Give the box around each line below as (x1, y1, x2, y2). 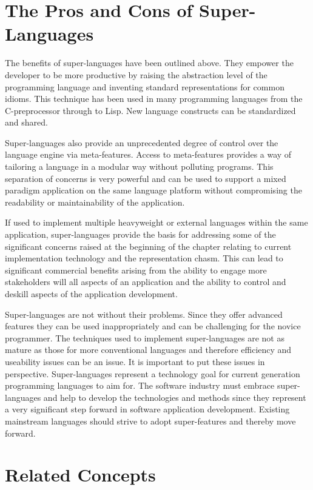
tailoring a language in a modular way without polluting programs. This (5, 160, 274, 173)
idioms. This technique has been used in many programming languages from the (5, 92, 303, 105)
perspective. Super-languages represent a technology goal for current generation (5, 367, 300, 380)
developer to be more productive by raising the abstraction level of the (5, 68, 268, 81)
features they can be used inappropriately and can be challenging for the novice (5, 320, 301, 332)
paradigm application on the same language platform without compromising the (5, 184, 302, 196)
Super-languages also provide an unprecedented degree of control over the (5, 136, 278, 149)
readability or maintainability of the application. (5, 195, 185, 208)
